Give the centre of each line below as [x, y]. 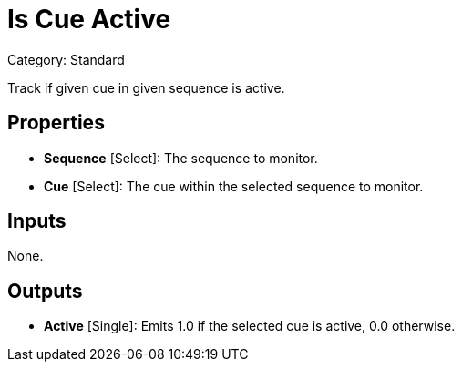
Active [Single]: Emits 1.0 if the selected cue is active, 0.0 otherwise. [250, 326]
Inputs [37, 221]
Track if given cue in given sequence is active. [146, 87]
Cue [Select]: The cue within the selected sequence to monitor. [234, 186]
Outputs [45, 291]
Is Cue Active [89, 19]
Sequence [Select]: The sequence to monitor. [181, 158]
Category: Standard [66, 59]
